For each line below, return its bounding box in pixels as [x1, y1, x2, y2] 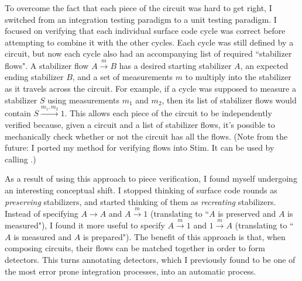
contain [5, 107, 31, 119]
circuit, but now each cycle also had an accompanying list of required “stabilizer [5, 47, 292, 60]
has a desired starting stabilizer [119, 59, 232, 71]
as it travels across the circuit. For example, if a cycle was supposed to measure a [5, 82, 296, 94]
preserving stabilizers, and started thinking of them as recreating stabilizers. [5, 195, 276, 207]
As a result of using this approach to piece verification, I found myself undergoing [5, 172, 297, 185]
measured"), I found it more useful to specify [5, 219, 165, 231]
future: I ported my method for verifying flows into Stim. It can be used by [5, 141, 274, 154]
